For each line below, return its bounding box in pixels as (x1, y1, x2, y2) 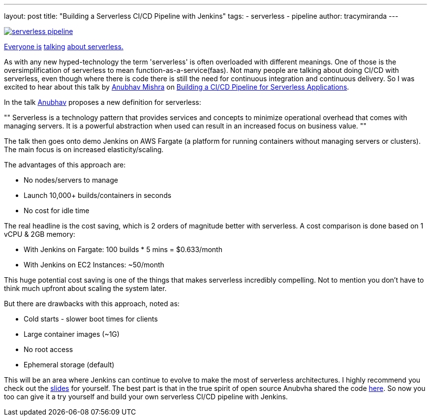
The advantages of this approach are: (4, 161, 126, 169)
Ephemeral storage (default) (24, 360, 115, 369)
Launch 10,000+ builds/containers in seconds (24, 191, 172, 199)
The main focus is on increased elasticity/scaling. (4, 145, 164, 154)
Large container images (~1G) (24, 330, 120, 338)
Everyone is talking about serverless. (4, 42, 123, 51)
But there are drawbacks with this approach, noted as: (4, 299, 180, 308)
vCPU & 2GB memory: (4, 230, 75, 238)
